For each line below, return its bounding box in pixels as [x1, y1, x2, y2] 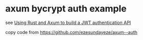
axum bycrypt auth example [5, 3, 127, 14]
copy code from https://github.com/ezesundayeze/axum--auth [5, 29, 138, 35]
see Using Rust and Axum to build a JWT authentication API [5, 19, 131, 25]
